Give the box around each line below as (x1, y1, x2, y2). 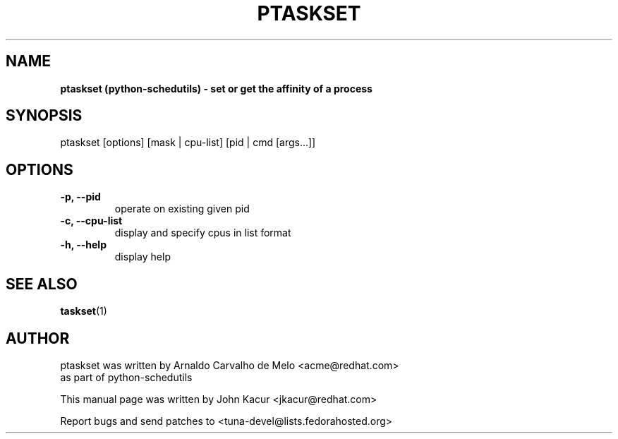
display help (114, 251, 171, 263)
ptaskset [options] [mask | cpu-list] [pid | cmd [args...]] (60, 136, 316, 149)
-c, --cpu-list (60, 215, 123, 227)
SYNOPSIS (6, 107, 83, 125)
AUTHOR (6, 329, 70, 347)
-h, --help (60, 239, 107, 251)
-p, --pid (60, 191, 101, 203)
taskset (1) (60, 305, 107, 318)
